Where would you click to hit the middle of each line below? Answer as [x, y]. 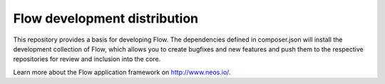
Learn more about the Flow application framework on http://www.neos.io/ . [122, 72]
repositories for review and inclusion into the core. [87, 59]
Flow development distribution [106, 18]
